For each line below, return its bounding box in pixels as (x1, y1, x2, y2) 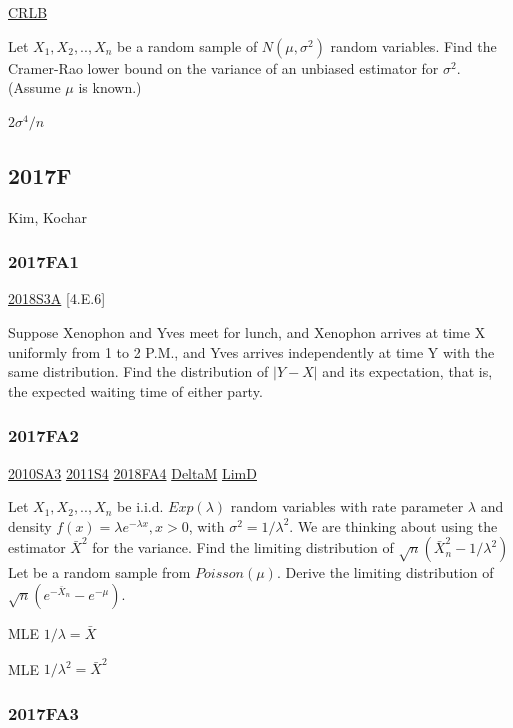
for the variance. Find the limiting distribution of (92, 537, 394, 558)
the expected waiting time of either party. (8, 380, 263, 401)
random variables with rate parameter (230, 496, 464, 517)
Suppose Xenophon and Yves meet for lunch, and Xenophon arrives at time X (8, 321, 486, 342)
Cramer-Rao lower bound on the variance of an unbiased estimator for (8, 57, 439, 78)
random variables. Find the (330, 35, 497, 56)
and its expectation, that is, (322, 361, 493, 382)
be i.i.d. (117, 496, 164, 517)
